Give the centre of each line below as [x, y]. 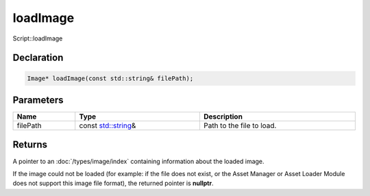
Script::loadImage [38, 38]
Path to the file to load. [240, 125]
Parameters [38, 100]
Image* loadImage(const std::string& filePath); [110, 78]
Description [223, 117]
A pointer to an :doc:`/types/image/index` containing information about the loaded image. [138, 161]
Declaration [38, 58]
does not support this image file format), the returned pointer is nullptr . [113, 183]
